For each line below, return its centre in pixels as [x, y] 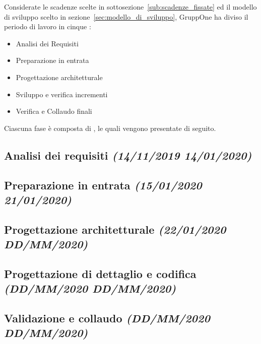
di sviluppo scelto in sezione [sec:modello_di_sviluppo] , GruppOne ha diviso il [126, 16]
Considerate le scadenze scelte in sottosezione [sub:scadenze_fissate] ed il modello [130, 7]
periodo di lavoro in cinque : [48, 26]
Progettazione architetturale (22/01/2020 [115, 229]
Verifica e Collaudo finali [54, 111]
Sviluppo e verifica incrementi [62, 94]
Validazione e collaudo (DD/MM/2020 [107, 318]
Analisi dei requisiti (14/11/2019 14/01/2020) [128, 155]
